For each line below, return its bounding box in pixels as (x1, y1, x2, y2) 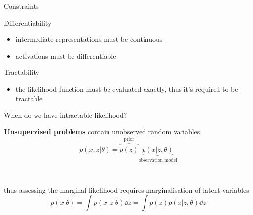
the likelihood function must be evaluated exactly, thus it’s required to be (15, 83, 238, 93)
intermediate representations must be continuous (15, 34, 163, 44)
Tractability (4, 67, 40, 77)
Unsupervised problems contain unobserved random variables (4, 126, 200, 136)
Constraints (4, 1, 39, 11)
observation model (138, 157, 177, 163)
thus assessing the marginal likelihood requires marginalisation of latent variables (4, 184, 249, 195)
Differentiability (4, 17, 52, 28)
